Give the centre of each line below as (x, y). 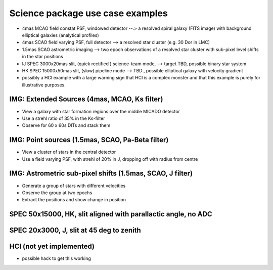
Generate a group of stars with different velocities (74, 186)
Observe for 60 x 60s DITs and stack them (66, 125)
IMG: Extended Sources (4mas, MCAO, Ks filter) (86, 99)
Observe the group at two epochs (57, 193)
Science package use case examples (88, 13)
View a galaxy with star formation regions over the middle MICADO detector (101, 111)
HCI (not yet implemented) (52, 246)
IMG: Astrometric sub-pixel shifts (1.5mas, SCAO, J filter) (101, 174)
